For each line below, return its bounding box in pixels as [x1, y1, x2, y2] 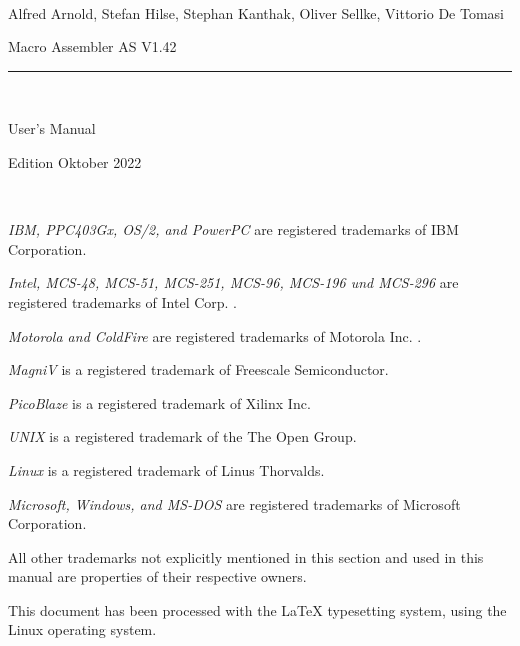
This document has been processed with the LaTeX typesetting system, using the [8, 599, 507, 620]
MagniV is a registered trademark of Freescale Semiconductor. [8, 359, 389, 380]
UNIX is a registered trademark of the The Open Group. [8, 426, 357, 447]
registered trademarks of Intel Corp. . [8, 291, 238, 312]
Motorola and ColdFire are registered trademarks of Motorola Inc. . [8, 325, 422, 346]
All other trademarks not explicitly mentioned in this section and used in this [8, 546, 484, 567]
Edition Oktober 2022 [8, 151, 142, 172]
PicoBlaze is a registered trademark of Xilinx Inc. [8, 392, 311, 413]
